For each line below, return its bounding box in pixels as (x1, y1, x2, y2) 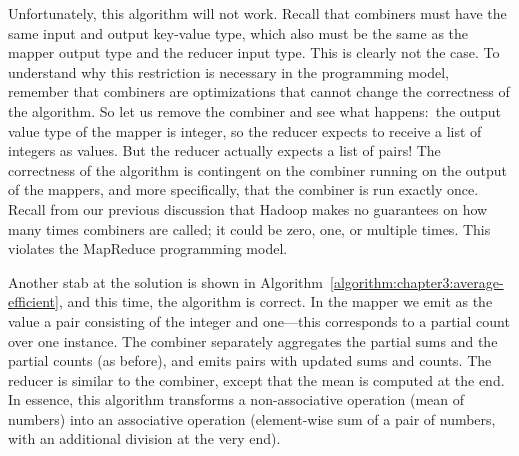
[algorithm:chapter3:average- (330, 271, 504, 292)
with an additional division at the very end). (8, 428, 281, 449)
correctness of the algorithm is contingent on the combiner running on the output (8, 159, 507, 180)
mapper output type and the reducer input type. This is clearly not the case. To (8, 42, 500, 63)
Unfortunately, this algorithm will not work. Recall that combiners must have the (8, 3, 507, 23)
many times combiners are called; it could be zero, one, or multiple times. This (8, 218, 491, 239)
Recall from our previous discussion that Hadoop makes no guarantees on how (8, 198, 488, 219)
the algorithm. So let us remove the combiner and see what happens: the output (8, 100, 502, 121)
